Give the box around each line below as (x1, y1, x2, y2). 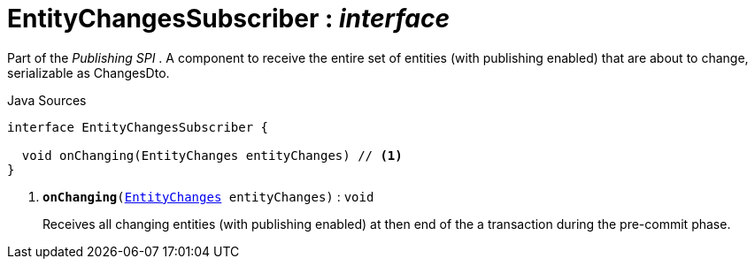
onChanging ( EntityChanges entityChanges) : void (42, 188, 374, 204)
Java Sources (7, 92, 87, 108)
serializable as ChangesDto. (7, 65, 170, 80)
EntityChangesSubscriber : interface (7, 4, 450, 34)
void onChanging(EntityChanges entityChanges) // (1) (21, 148, 403, 163)
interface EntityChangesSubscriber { (7, 119, 269, 134)
